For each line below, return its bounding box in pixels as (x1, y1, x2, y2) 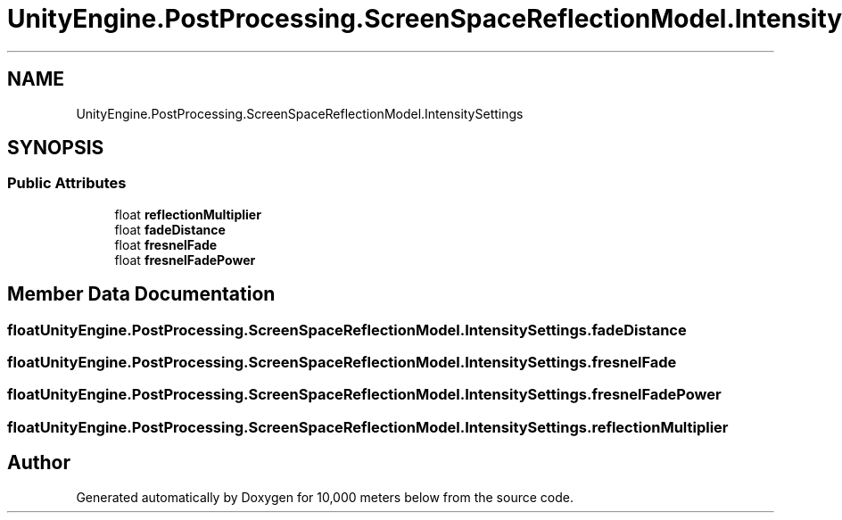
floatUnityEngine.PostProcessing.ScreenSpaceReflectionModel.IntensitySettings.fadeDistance (7, 320, 687, 339)
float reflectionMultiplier (114, 206, 261, 222)
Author (7, 451, 70, 475)
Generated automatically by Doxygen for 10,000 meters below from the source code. (76, 489, 574, 505)
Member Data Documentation (7, 283, 276, 306)
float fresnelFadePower (114, 252, 256, 268)
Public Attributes (7, 174, 127, 193)
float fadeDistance (114, 221, 226, 237)
